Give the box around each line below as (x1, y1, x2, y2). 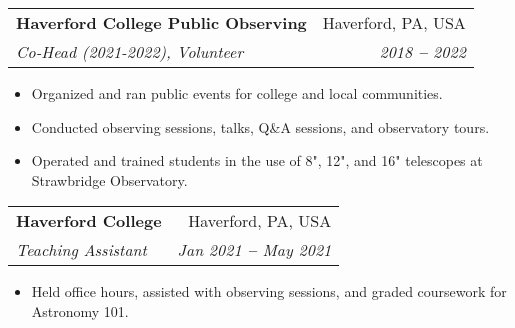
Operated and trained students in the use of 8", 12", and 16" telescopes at (31, 150, 483, 171)
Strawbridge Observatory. (31, 169, 188, 190)
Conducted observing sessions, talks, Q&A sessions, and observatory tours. (31, 116, 490, 137)
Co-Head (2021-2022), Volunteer (16, 40, 244, 63)
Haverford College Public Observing (16, 11, 307, 34)
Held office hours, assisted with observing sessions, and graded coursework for (31, 281, 507, 302)
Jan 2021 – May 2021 (177, 238, 332, 262)
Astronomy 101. (31, 300, 129, 321)
